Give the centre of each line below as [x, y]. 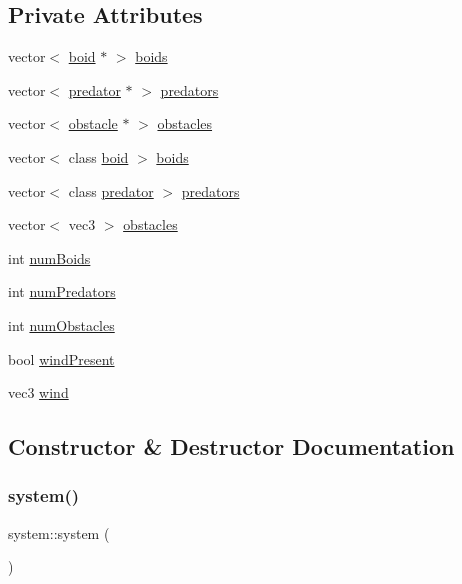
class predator [111, 190]
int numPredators [62, 291]
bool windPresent [61, 358]
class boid [98, 156]
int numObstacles [61, 324]
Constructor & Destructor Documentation [231, 446]
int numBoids [49, 257]
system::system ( [59, 532]
